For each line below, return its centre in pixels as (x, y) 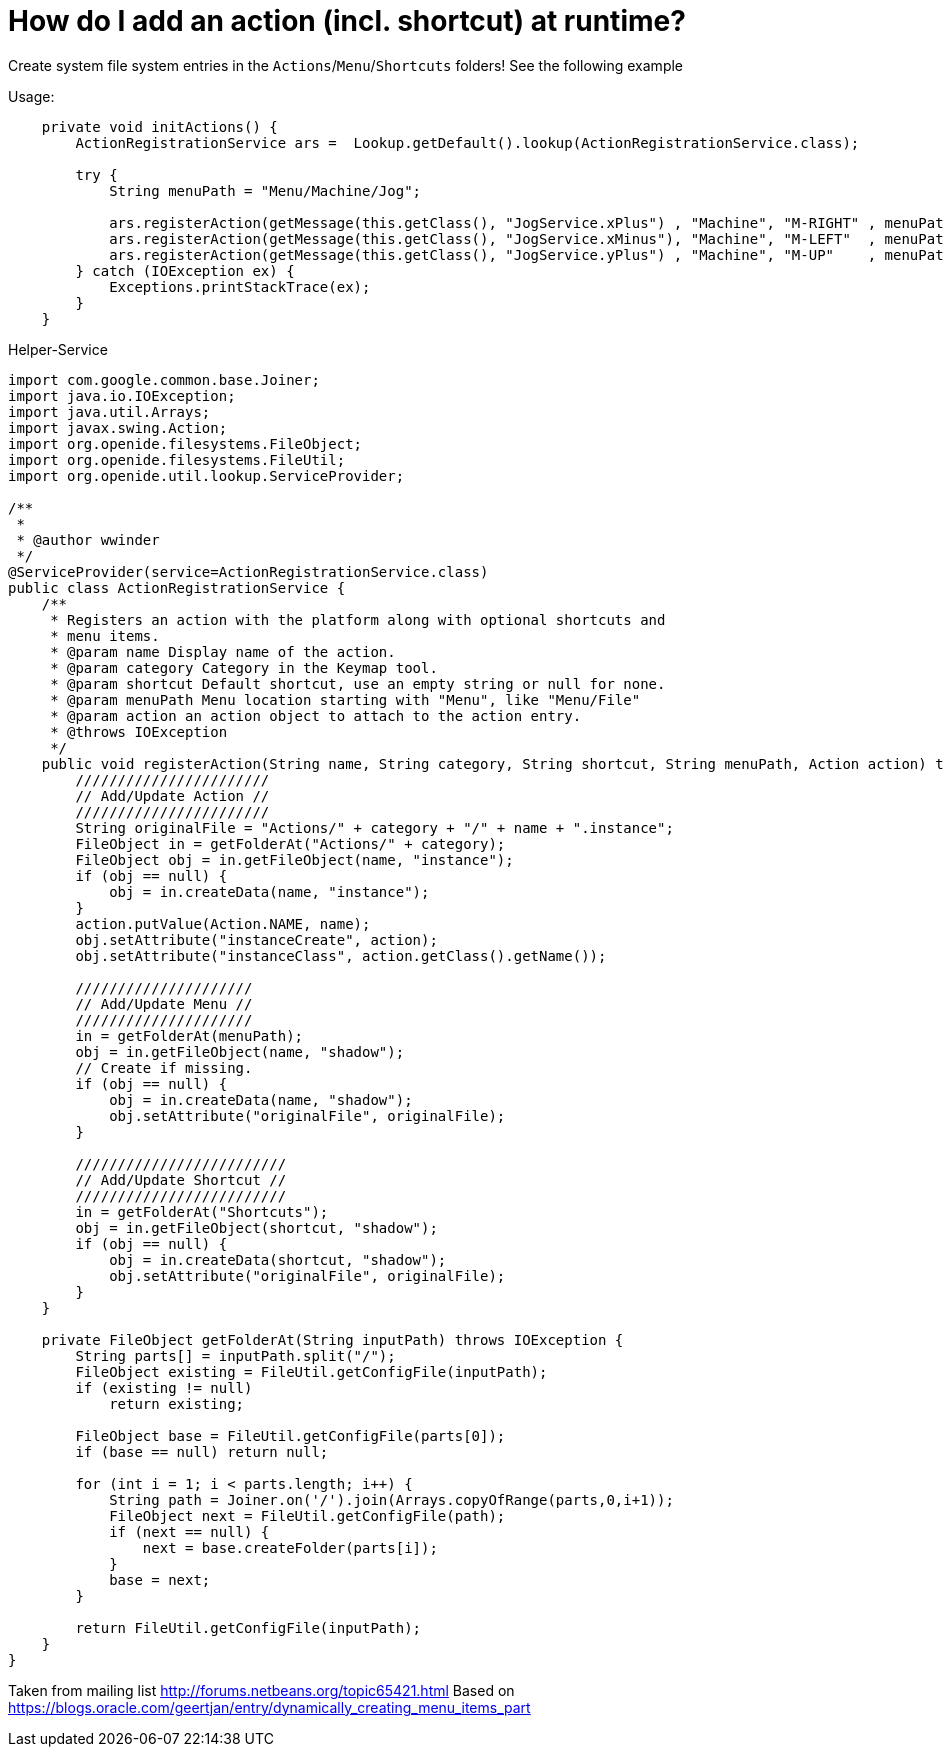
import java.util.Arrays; (109, 411)
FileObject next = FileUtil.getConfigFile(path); (307, 1515)
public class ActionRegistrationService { (177, 587)
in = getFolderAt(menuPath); (189, 1035)
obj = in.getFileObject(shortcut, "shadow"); (256, 1227)
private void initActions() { (159, 126)
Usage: (31, 96)
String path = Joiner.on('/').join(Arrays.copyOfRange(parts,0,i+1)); (391, 1499)
